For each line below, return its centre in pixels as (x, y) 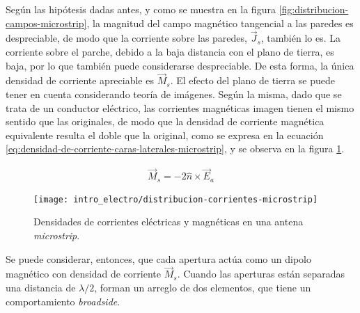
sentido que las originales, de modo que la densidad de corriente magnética (165, 121)
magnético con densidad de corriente (83, 274)
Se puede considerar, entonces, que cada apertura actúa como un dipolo (158, 258)
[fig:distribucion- (314, 9)
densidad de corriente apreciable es (80, 80)
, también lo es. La (301, 38)
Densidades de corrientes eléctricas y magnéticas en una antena (169, 222)
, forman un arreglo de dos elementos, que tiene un (203, 287)
